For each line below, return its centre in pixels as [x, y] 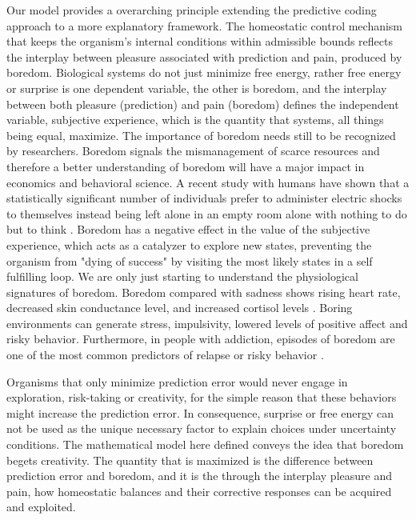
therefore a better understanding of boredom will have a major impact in [186, 166]
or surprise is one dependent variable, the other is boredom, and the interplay [197, 88]
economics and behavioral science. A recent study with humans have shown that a [208, 182]
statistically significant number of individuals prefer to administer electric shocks [204, 198]
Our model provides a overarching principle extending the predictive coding [192, 10]
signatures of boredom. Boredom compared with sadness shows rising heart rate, [204, 292]
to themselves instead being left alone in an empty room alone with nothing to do [207, 213]
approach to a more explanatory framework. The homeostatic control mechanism [205, 25]
